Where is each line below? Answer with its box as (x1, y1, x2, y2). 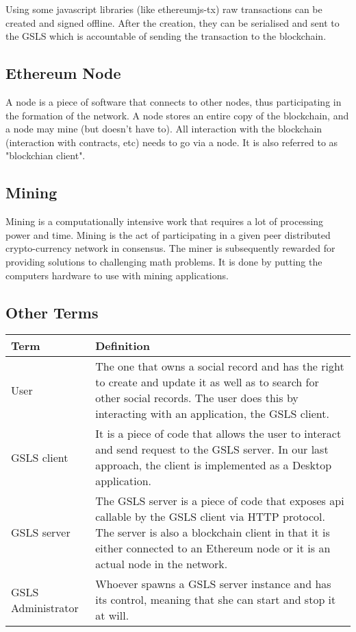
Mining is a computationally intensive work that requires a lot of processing (5, 214, 324, 229)
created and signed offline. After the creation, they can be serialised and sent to (5, 15, 340, 30)
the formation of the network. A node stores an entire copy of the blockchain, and (5, 108, 349, 122)
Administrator (11, 599, 79, 616)
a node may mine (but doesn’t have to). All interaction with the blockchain (5, 121, 322, 136)
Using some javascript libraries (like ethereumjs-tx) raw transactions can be (5, 2, 322, 16)
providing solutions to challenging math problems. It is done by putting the (5, 254, 322, 268)
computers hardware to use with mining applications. (5, 268, 229, 282)
